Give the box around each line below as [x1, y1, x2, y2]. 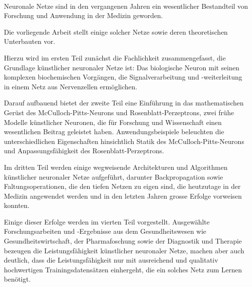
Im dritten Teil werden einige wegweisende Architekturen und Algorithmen [4, 162, 228, 172]
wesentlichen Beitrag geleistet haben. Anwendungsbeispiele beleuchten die [4, 126, 224, 137]
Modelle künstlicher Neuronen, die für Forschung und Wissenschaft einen [4, 117, 222, 127]
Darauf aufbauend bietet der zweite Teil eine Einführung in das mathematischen [4, 98, 244, 108]
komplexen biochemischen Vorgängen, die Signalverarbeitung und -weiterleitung [4, 72, 242, 82]
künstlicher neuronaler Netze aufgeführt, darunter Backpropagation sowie [4, 171, 223, 182]
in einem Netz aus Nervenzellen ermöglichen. [4, 81, 137, 91]
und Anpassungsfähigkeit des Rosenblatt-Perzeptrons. [4, 145, 164, 156]
